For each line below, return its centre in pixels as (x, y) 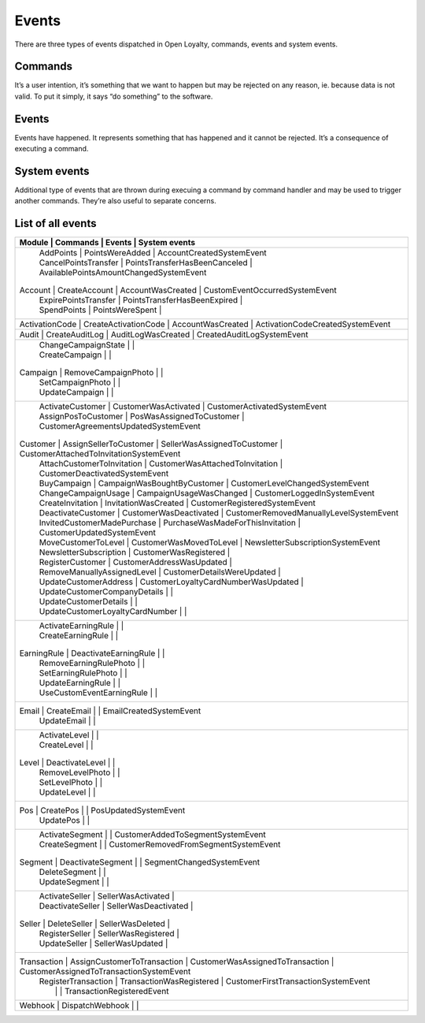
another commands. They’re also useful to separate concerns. (115, 201)
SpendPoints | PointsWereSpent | (100, 310)
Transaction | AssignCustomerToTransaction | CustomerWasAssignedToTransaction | (177, 962)
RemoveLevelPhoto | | (79, 772)
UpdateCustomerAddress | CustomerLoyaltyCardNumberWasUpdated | (172, 582)
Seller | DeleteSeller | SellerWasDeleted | (95, 924)
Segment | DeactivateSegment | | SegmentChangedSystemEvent (140, 862)
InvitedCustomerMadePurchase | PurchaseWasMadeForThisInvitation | (170, 523)
